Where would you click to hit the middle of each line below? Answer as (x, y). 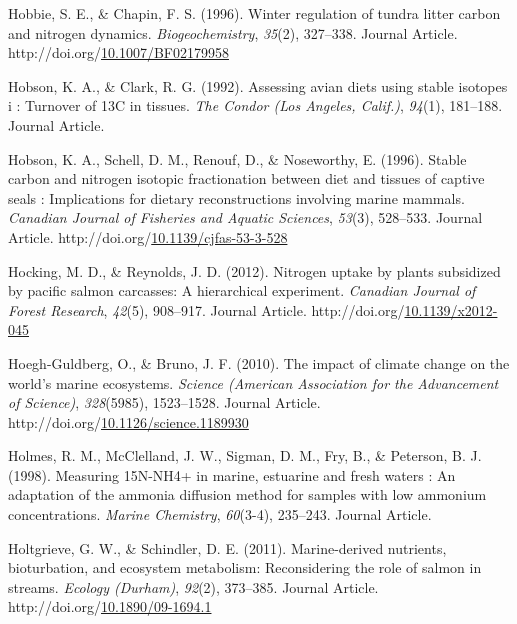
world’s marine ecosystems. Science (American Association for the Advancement (253, 382)
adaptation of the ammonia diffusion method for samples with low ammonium (247, 494)
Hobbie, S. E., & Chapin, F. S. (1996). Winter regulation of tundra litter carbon (254, 13)
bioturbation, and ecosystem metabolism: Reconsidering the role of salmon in (245, 567)
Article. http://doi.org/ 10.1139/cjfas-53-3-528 (148, 236)
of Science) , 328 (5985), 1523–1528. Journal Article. (164, 402)
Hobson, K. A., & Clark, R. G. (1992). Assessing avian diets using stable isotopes (258, 85)
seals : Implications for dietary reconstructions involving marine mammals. (236, 197)
